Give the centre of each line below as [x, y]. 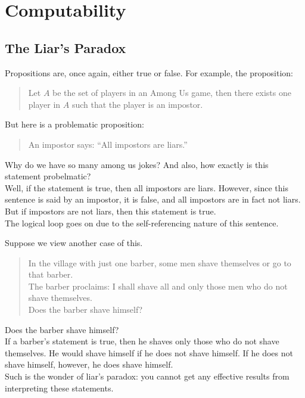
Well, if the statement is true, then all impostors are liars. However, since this [147, 187]
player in [44, 104]
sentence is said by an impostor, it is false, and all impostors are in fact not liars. [153, 199]
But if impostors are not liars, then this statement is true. [111, 211]
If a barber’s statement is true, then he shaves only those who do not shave [142, 341]
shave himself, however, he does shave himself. [89, 364]
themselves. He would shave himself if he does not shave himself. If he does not [149, 352]
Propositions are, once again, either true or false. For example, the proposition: [149, 72]
